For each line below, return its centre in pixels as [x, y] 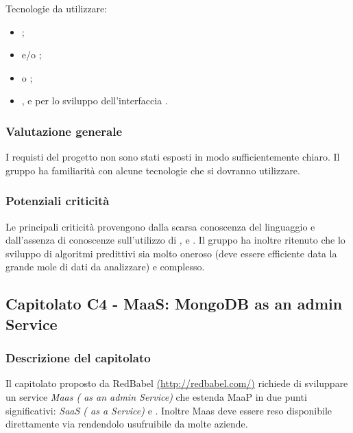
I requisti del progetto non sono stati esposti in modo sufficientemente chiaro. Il [173, 157]
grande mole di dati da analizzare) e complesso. [105, 267]
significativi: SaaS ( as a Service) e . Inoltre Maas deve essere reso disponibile [169, 410]
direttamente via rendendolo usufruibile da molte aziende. [127, 424]
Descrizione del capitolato [78, 358]
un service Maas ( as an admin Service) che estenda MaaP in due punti [156, 396]
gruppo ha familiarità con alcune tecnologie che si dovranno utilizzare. [153, 170]
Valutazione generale [64, 131]
